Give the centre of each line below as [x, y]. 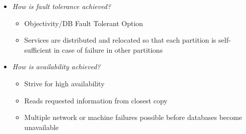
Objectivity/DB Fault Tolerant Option [84, 23]
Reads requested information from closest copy [96, 100]
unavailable [42, 127]
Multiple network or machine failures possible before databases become [133, 117]
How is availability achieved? [56, 66]
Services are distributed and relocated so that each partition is [120, 40]
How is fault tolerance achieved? [62, 6]
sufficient [38, 49]
